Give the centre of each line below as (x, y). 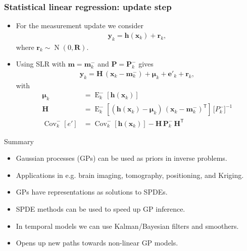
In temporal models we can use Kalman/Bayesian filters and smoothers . (127, 226)
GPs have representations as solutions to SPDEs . (92, 192)
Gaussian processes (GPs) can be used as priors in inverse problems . (121, 158)
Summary (19, 141)
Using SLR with (41, 64)
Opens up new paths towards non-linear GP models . (97, 243)
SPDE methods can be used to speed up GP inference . (101, 209)
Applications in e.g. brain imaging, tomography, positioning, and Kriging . (130, 175)
